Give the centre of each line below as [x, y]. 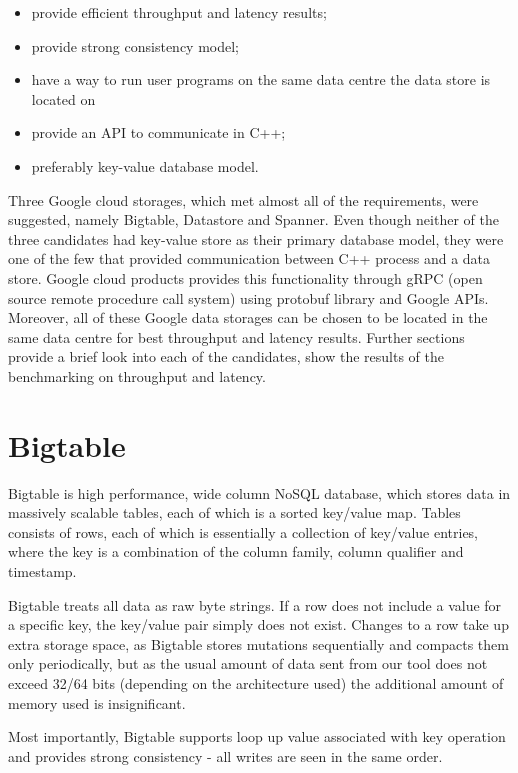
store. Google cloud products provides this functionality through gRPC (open [245, 277]
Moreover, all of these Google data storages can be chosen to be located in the [248, 317]
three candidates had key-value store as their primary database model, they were [256, 238]
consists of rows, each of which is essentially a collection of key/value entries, [243, 531]
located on [63, 98]
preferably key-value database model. [145, 165]
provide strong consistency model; [135, 45]
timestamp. [42, 571]
